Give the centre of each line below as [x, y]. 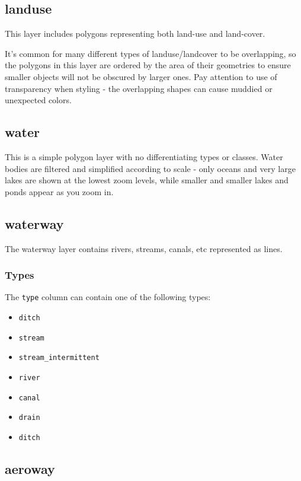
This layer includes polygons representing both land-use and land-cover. [135, 34]
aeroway [30, 469]
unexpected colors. [38, 100]
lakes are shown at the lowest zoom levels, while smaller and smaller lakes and [147, 180]
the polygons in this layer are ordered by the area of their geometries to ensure [148, 65]
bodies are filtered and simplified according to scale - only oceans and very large [150, 168]
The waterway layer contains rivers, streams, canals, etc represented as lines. [144, 248]
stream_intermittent [59, 358]
